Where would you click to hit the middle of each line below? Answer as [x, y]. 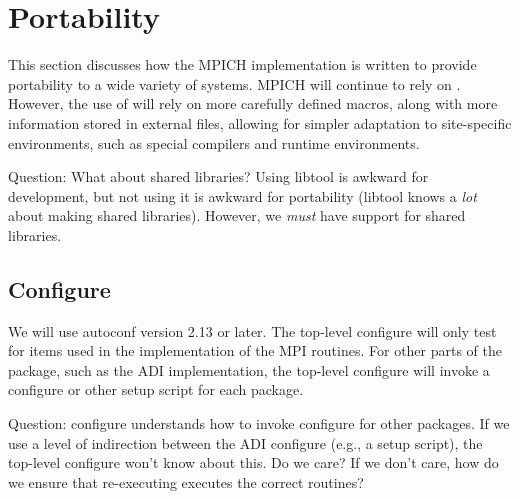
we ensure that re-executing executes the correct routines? [186, 481]
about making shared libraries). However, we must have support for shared [237, 215]
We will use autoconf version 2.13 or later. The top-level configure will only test [252, 330]
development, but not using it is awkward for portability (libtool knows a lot [242, 195]
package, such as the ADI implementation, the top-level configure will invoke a [249, 369]
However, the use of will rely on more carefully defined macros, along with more [253, 103]
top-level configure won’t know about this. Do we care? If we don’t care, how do [253, 462]
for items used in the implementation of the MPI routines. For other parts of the [255, 350]
